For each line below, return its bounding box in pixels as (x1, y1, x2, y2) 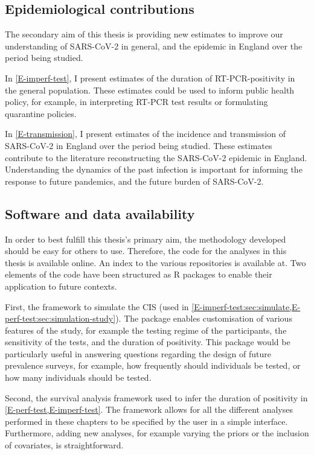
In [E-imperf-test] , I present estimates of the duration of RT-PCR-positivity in (5, 71, 295, 84)
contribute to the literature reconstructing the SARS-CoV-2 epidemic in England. (5, 151, 307, 164)
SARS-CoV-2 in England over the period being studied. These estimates (5, 139, 272, 151)
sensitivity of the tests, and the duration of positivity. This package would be (5, 336, 290, 348)
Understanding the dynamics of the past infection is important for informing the (5, 163, 303, 176)
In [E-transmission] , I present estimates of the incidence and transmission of (5, 127, 286, 140)
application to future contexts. (5, 279, 117, 292)
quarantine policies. (5, 107, 77, 119)
